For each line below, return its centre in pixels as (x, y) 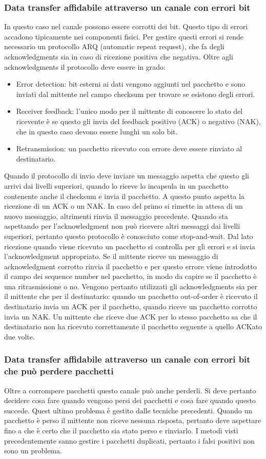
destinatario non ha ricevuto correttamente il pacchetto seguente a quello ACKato (133, 326)
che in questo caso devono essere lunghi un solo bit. (97, 131)
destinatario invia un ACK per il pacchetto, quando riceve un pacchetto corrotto (131, 306)
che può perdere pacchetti (59, 371)
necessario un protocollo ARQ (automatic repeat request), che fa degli (114, 46)
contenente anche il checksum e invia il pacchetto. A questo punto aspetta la (124, 196)
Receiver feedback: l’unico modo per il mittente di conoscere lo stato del (129, 111)
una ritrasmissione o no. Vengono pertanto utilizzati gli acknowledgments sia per (131, 286)
